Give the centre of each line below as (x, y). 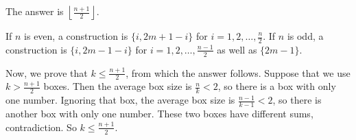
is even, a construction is (76, 36)
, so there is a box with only (277, 86)
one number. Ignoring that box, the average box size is (120, 100)
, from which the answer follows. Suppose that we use (238, 72)
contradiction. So (41, 127)
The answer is (35, 11)
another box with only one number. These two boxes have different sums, (159, 114)
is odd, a (305, 36)
